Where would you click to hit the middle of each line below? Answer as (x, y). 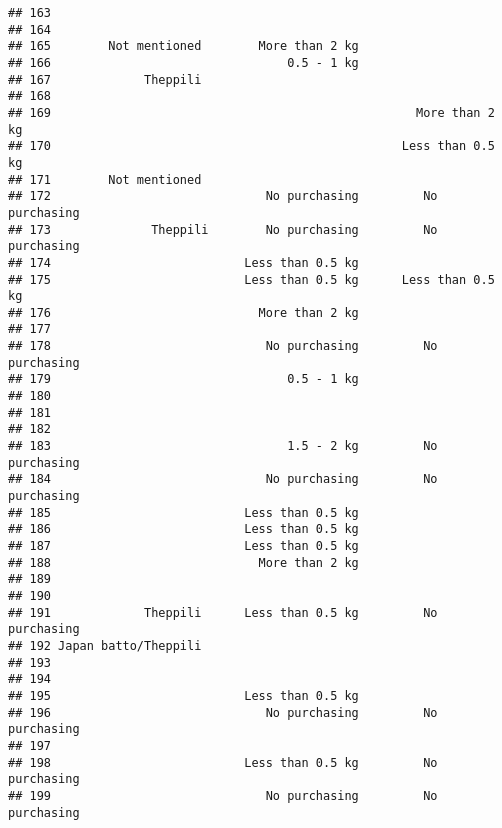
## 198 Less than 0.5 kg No (223, 762)
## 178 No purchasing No (223, 346)
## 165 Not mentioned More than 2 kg (183, 46)
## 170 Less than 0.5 (251, 146)
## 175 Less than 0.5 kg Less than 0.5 (251, 279)
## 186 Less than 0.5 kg (183, 529)
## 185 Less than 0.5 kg (183, 512)
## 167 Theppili (105, 79)
